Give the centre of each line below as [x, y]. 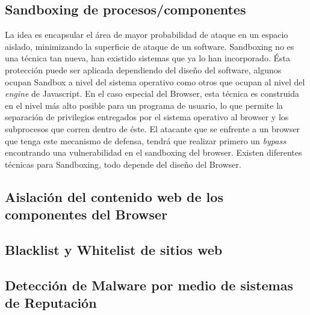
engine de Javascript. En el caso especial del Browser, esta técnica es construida [152, 93]
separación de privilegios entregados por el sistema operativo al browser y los [147, 117]
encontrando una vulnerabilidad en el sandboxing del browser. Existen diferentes [153, 152]
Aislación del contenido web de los [114, 196]
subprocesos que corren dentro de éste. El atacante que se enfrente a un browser [153, 128]
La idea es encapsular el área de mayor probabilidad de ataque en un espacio [147, 35]
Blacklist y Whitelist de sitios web [114, 249]
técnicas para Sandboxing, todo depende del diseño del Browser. [123, 164]
